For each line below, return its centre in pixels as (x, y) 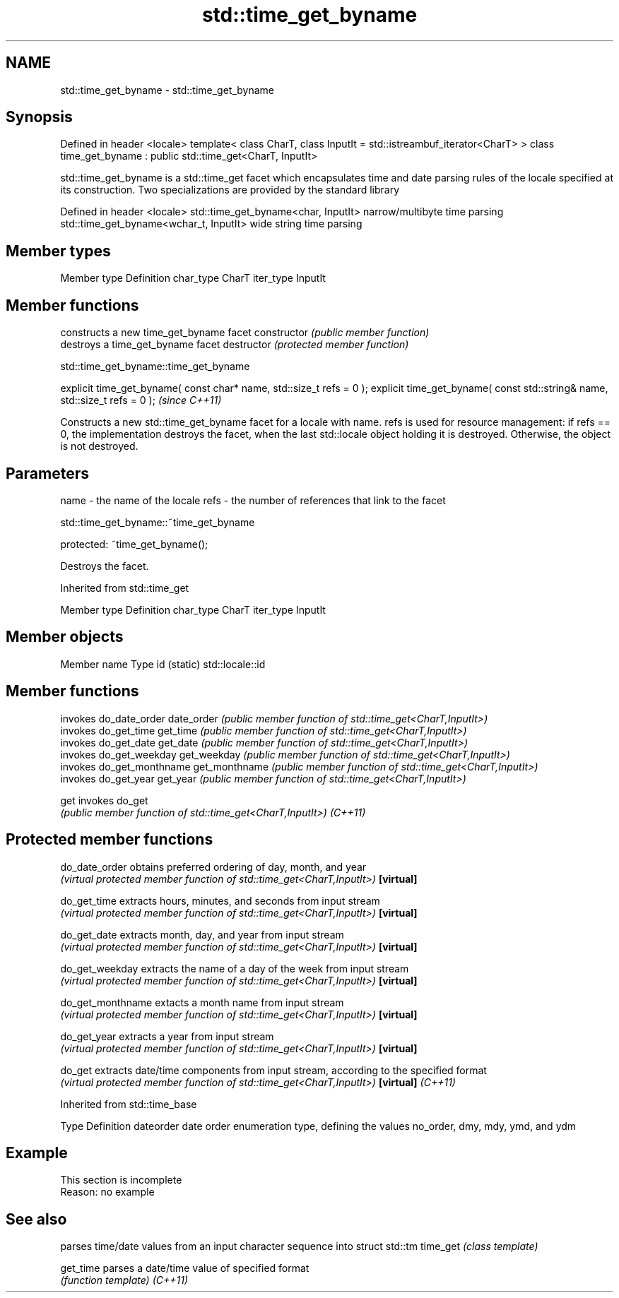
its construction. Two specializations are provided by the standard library (230, 190)
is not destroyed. (99, 446)
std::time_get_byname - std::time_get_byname (167, 90)
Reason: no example (107, 1192)
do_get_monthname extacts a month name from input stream (202, 1002)
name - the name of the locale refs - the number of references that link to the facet (253, 500)
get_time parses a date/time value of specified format (185, 1268)
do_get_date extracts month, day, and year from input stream (202, 934)
